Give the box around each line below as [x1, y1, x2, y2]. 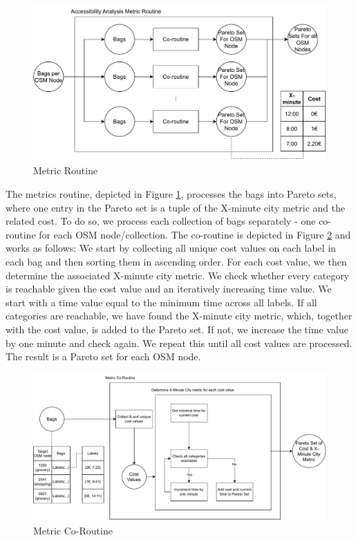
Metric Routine [33, 163, 98, 178]
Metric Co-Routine [33, 523, 113, 537]
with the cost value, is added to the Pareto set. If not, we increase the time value [6, 322, 348, 336]
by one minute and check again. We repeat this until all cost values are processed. [6, 335, 352, 350]
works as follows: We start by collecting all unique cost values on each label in [6, 241, 337, 255]
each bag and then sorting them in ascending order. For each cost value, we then [6, 254, 347, 268]
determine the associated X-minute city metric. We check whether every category [6, 268, 350, 282]
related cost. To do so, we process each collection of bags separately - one [6, 214, 316, 228]
